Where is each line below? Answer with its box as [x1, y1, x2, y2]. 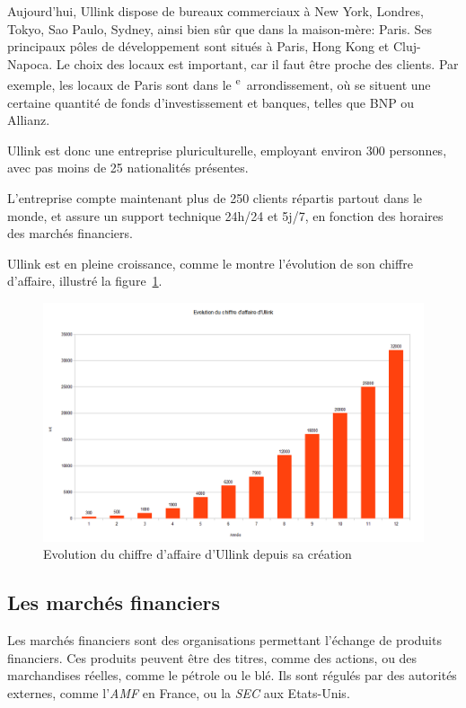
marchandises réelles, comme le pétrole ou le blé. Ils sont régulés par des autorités [7, 666, 457, 685]
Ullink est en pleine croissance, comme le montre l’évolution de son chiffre [7, 253, 413, 272]
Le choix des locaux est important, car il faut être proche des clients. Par [56, 54, 459, 73]
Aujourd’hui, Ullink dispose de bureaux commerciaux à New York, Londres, [7, 2, 424, 20]
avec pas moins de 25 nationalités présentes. [7, 158, 249, 177]
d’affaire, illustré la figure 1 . [7, 271, 163, 290]
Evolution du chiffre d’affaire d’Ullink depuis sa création [43, 544, 352, 563]
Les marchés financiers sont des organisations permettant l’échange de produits [7, 631, 442, 650]
